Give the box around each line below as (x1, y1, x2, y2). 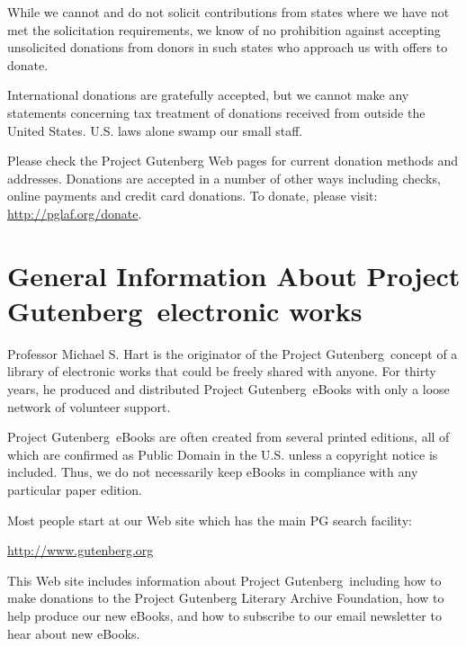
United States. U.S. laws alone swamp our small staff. (7, 121, 303, 139)
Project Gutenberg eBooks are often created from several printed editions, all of (7, 427, 450, 446)
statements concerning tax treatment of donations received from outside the (7, 103, 426, 121)
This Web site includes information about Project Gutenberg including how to (7, 570, 442, 589)
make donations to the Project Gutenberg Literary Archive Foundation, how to (7, 588, 444, 607)
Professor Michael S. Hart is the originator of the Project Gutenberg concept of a (7, 344, 458, 363)
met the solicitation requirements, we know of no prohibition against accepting (7, 20, 441, 39)
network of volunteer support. (7, 397, 171, 416)
